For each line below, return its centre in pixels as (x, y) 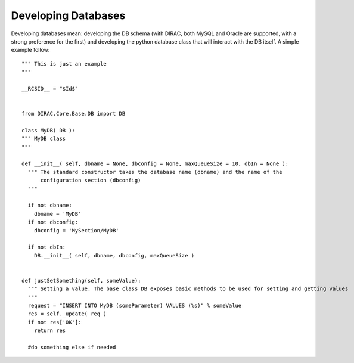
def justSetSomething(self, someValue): (81, 280)
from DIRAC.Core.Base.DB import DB (74, 114)
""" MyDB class (44, 139)
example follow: (30, 50)
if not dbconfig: (53, 222)
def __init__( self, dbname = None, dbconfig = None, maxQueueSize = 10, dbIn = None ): (155, 164)
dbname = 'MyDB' (58, 214)
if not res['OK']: (55, 322)
